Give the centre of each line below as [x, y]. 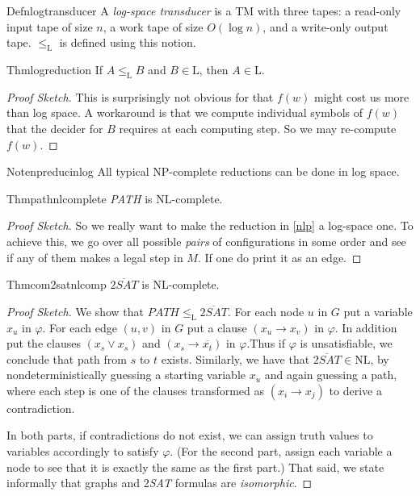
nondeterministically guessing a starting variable [126, 375]
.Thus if [266, 343]
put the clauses [44, 343]
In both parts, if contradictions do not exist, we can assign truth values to [190, 435]
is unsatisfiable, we [346, 343]
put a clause [217, 327]
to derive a [355, 390]
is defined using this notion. [128, 42]
